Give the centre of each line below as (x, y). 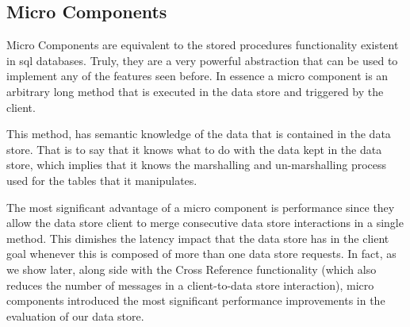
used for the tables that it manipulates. (102, 180)
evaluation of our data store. (75, 315)
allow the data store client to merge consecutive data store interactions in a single (205, 223)
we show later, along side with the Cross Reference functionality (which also (192, 269)
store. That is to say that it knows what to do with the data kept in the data (194, 149)
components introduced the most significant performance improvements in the (196, 300)
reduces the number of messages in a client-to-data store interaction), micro (190, 285)
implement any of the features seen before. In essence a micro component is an (197, 76)
